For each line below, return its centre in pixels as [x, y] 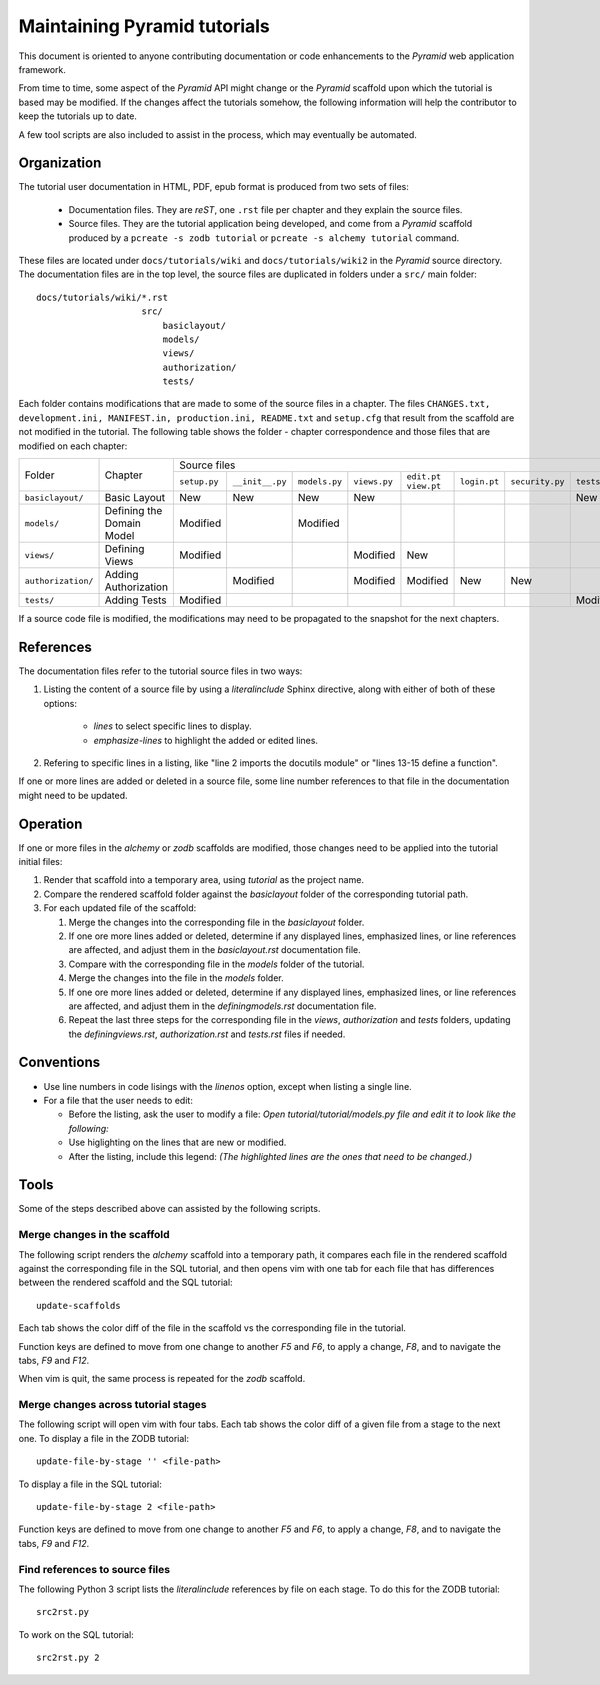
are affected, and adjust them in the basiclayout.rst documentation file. [215, 950]
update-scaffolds [78, 1305]
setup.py [199, 481]
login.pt [479, 481]
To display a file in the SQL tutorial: [90, 1484]
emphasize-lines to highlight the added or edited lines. [206, 740]
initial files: [40, 861]
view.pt [424, 486]
